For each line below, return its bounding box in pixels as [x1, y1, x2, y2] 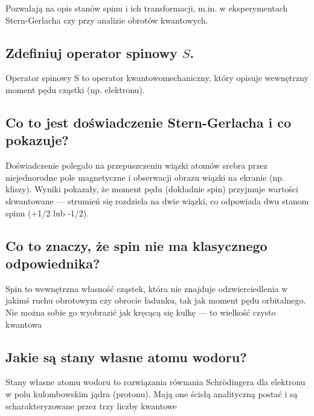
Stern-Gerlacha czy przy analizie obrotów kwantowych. [5, 13, 208, 26]
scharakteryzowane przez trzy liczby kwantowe [5, 399, 177, 412]
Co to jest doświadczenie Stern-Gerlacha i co [5, 112, 292, 131]
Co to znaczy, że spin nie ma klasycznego [5, 236, 268, 255]
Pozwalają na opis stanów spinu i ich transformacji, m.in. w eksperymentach [5, 2, 288, 14]
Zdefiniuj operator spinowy [5, 43, 178, 62]
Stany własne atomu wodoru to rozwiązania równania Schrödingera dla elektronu [5, 375, 306, 388]
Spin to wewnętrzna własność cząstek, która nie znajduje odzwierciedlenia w [5, 282, 288, 294]
